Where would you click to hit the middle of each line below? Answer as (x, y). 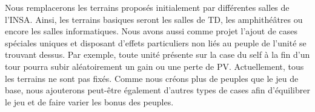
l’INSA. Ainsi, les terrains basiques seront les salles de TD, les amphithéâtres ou (154, 19)
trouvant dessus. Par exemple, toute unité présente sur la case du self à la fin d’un (157, 54)
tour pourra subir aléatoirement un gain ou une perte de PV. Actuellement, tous (154, 66)
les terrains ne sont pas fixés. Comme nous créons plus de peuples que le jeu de (152, 78)
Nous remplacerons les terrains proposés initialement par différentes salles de (147, 7)
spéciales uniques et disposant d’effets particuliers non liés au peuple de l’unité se (156, 42)
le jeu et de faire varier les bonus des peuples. (89, 101)
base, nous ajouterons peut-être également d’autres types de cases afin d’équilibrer (157, 90)
